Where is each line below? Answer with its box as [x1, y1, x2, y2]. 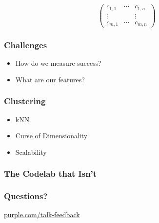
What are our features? [15, 74, 85, 84]
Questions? [4, 190, 48, 202]
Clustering [4, 95, 46, 107]
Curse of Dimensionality [15, 130, 88, 141]
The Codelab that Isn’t [4, 167, 97, 180]
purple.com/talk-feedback [4, 209, 80, 219]
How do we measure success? [15, 58, 101, 68]
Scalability [15, 147, 47, 157]
